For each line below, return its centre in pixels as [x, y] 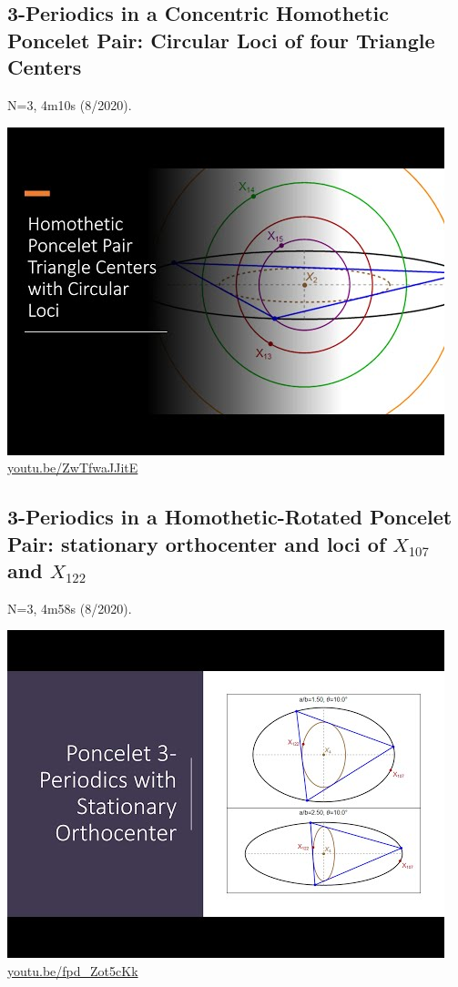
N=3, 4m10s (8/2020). [70, 104]
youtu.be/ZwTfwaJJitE [73, 468]
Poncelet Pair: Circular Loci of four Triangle [221, 40]
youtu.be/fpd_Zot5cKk [73, 970]
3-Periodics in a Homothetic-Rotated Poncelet [230, 517]
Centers [45, 67]
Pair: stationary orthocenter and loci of [197, 543]
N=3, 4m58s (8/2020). [70, 608]
